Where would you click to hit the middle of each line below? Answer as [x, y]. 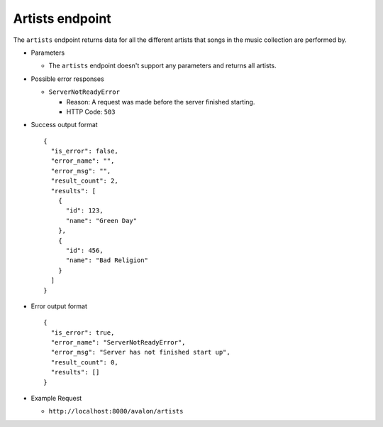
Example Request [56, 399]
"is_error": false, [84, 151]
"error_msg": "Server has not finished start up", [140, 352]
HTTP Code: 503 [91, 112]
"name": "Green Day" [101, 221]
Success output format [65, 125]
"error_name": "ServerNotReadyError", [118, 342]
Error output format [59, 306]
